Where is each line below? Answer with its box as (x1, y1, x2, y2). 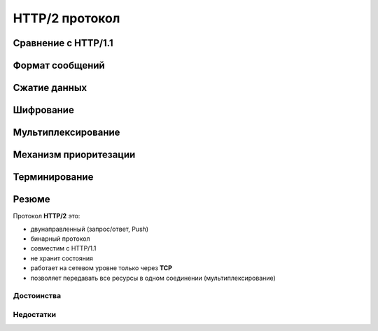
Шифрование (13, 104, 75, 116)
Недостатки (13, 309, 56, 319)
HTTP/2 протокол (13, 10, 120, 26)
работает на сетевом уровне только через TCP (30, 264, 173, 272)
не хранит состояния (30, 254, 94, 262)
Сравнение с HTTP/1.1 (13, 37, 113, 49)
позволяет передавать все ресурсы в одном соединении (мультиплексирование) (30, 274, 276, 282)
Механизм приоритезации (13, 149, 136, 161)
